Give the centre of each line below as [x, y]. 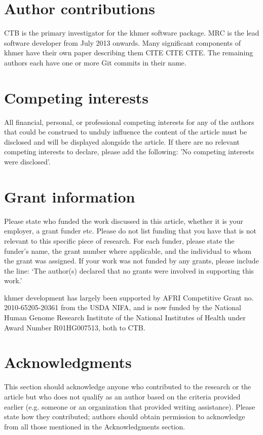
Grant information [70, 196]
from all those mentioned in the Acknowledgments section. [95, 426]
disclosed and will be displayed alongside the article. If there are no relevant [122, 141]
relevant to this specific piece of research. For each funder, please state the [119, 240]
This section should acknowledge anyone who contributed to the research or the [128, 387]
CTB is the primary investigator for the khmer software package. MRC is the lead [132, 33]
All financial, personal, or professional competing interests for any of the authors [129, 122]
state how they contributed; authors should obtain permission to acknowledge [125, 416]
